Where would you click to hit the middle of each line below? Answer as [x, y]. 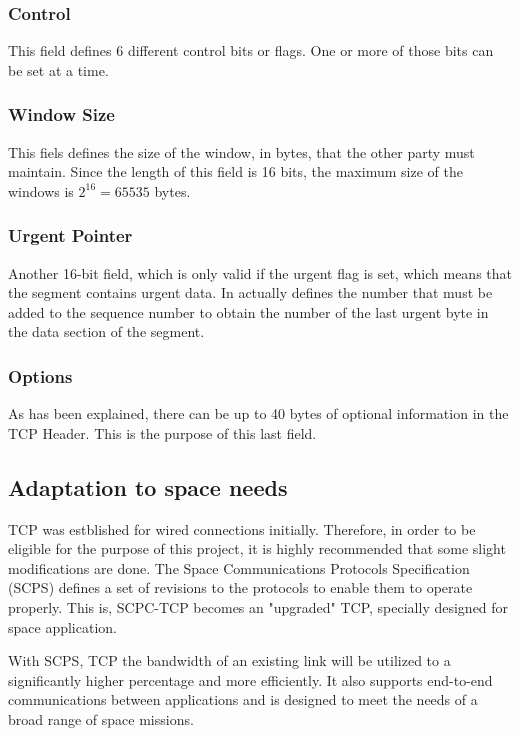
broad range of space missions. [101, 718]
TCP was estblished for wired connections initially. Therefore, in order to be [242, 528]
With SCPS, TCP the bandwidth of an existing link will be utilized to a [229, 660]
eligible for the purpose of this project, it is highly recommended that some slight [257, 548]
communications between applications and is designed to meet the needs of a [243, 699]
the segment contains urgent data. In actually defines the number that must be [250, 292]
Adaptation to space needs [148, 486]
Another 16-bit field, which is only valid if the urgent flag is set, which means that [260, 272]
